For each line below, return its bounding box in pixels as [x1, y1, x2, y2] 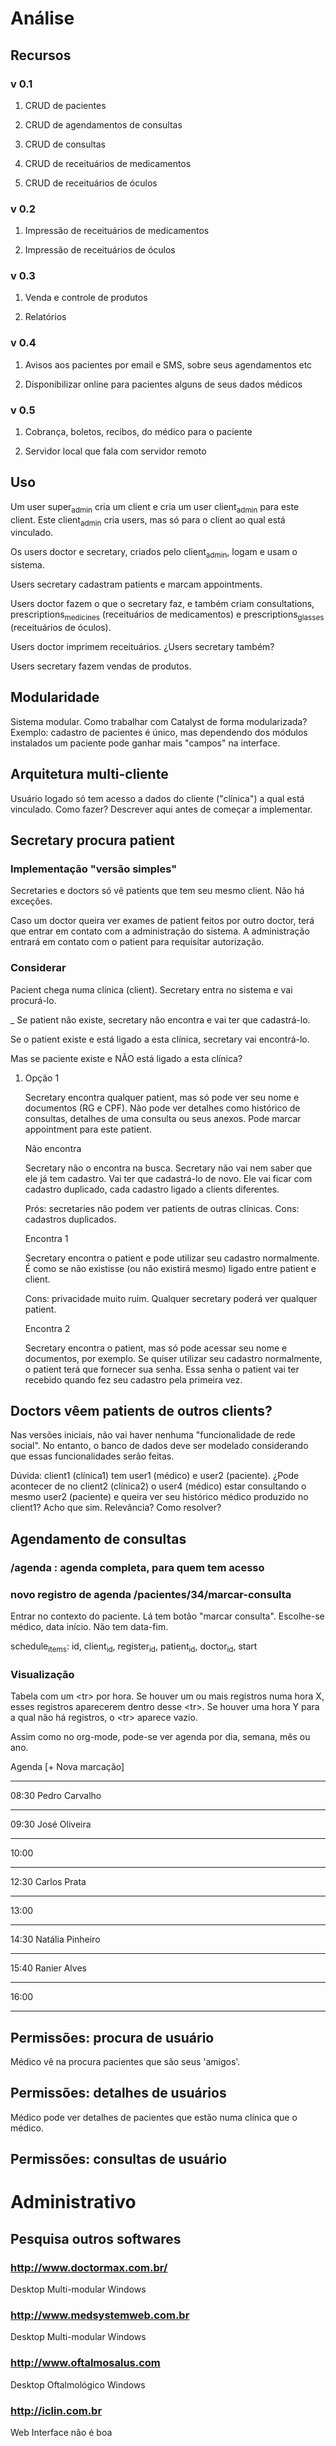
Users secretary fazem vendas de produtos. [10, 660, 192, 672]
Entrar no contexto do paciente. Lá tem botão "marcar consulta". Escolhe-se [10, 1610, 325, 1622]
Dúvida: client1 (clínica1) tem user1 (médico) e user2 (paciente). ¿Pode [10, 1470, 300, 1482]
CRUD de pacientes [24, 99, 107, 111]
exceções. [10, 895, 53, 907]
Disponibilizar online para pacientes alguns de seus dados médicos [24, 378, 303, 390]
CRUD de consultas [24, 138, 106, 150]
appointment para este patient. [24, 1123, 152, 1135]
